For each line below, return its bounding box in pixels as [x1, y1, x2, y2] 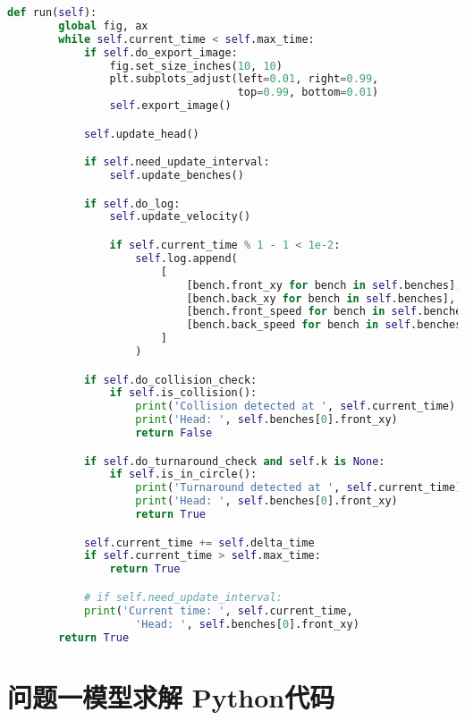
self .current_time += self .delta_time [83, 536, 315, 549]
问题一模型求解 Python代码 [7, 678, 335, 715]
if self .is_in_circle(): [109, 468, 258, 481]
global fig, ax [58, 19, 148, 32]
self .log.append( [135, 251, 238, 265]
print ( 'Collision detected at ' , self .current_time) [135, 400, 456, 413]
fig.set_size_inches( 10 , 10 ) [109, 59, 283, 72]
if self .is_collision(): [109, 386, 258, 400]
